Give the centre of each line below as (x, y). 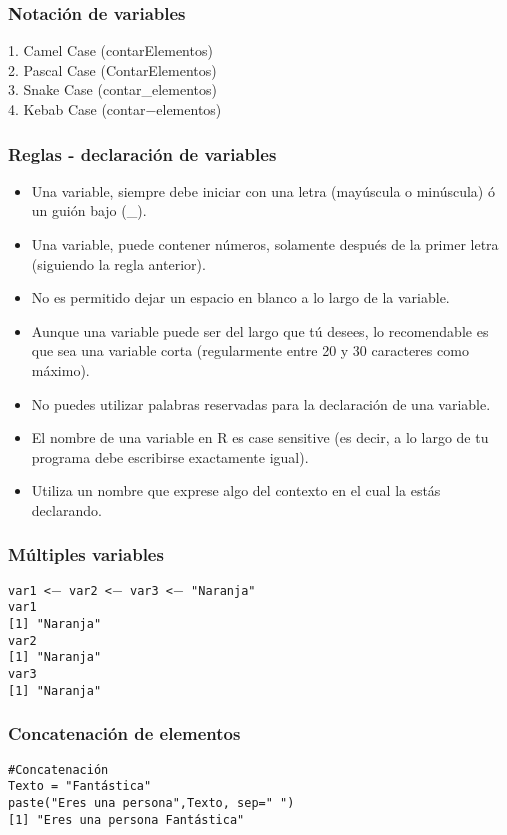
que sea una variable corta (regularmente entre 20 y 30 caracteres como (250, 350)
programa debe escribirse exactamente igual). (170, 456)
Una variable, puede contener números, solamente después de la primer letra (265, 244)
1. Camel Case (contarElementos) (110, 50)
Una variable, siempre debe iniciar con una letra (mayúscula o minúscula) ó (263, 190)
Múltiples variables (86, 554)
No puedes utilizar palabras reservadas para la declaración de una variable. (261, 403)
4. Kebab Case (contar (77, 109)
